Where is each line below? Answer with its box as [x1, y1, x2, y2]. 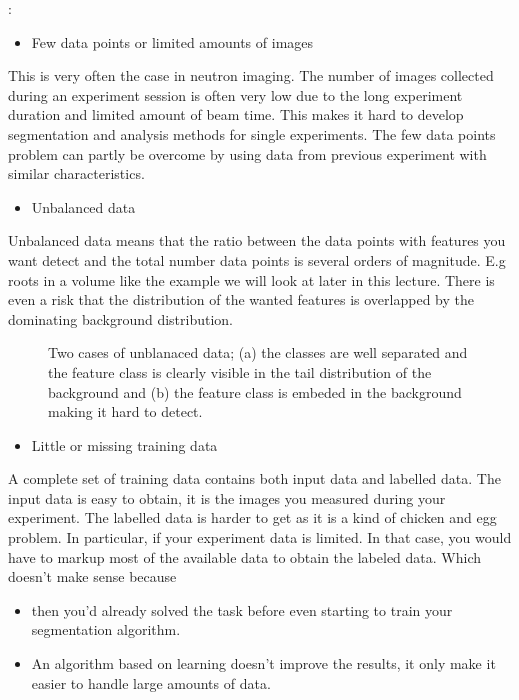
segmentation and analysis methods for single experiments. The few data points [8, 123, 496, 144]
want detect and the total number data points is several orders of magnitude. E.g [8, 249, 506, 270]
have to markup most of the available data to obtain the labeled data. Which [8, 546, 482, 567]
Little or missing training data [31, 434, 218, 455]
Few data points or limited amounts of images [31, 31, 314, 52]
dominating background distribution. [8, 308, 234, 329]
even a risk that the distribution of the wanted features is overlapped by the [8, 289, 474, 310]
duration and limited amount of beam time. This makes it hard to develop [8, 104, 464, 125]
